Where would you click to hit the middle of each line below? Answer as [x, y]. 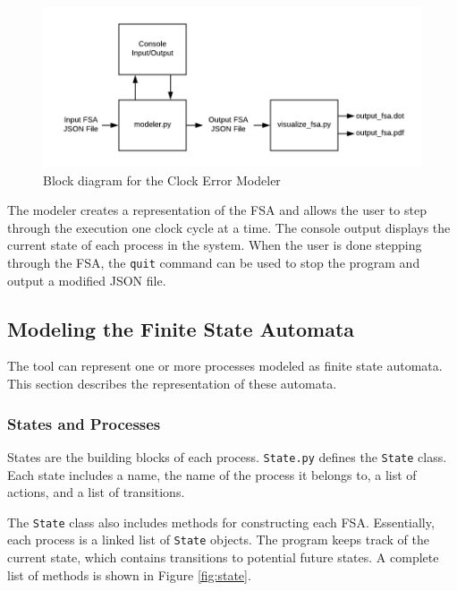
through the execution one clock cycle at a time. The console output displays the [229, 227]
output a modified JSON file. [87, 280]
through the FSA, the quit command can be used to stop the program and [214, 262]
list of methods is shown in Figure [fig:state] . [129, 574]
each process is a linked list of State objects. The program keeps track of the [218, 540]
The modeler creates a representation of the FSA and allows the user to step [217, 210]
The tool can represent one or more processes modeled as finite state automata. [225, 366]
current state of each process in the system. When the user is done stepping [215, 245]
